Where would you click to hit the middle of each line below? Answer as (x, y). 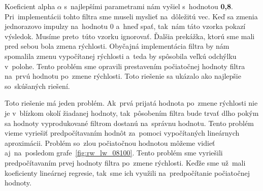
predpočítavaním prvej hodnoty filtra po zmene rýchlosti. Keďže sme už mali (125, 162)
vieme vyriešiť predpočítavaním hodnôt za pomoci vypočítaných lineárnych (122, 133)
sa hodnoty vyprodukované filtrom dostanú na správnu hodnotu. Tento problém (129, 123)
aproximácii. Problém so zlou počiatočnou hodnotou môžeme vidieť (110, 142)
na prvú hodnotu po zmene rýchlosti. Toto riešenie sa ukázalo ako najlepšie (123, 76)
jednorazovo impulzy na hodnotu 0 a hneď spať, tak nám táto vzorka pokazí (125, 26)
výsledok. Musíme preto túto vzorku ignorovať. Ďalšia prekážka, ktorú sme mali (130, 36)
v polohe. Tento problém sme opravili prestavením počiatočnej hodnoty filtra (125, 66)
